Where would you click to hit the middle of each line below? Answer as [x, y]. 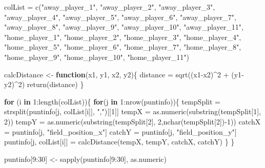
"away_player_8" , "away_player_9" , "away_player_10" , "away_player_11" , [124, 27]
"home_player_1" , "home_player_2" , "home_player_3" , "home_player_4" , [123, 37]
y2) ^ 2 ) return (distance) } [44, 84]
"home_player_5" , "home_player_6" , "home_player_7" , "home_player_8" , [123, 47]
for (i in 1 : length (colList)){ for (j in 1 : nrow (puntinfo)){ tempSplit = [112, 101]
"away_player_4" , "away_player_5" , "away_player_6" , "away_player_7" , [120, 17]
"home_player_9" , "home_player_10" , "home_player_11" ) [97, 57]
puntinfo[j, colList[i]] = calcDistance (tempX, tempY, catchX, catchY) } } [119, 142]
